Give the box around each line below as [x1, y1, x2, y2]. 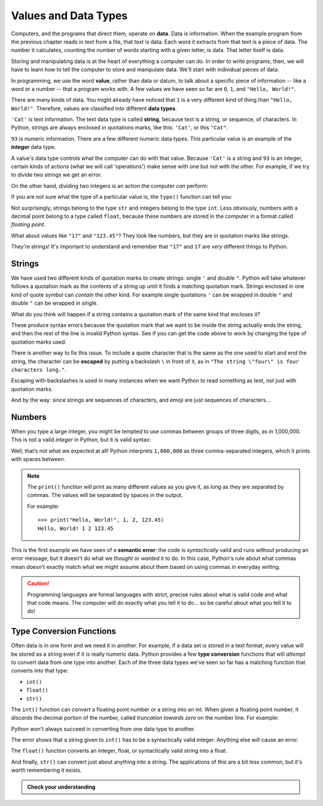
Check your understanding [27, 783, 96, 790]
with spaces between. [11, 456, 66, 463]
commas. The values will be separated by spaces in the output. [27, 492, 183, 499]
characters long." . [11, 366, 67, 373]
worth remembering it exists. [11, 766, 82, 774]
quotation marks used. [11, 338, 67, 346]
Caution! [27, 580, 50, 587]
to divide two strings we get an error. [11, 171, 102, 178]
